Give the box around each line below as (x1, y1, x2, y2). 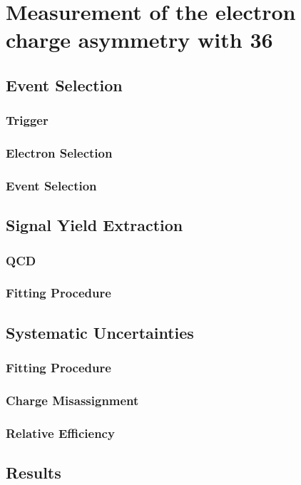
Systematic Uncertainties (6, 321, 194, 343)
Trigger (6, 111, 49, 129)
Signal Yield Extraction (6, 214, 183, 236)
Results (6, 461, 61, 484)
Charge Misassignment (6, 391, 139, 409)
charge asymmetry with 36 (6, 25, 273, 54)
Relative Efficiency (6, 424, 115, 441)
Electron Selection (6, 144, 113, 162)
